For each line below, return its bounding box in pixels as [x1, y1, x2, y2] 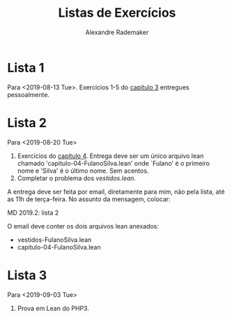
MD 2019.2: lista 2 [7, 208, 59, 217]
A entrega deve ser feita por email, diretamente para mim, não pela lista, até [7, 187, 225, 196]
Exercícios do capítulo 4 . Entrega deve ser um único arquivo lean [17, 152, 204, 160]
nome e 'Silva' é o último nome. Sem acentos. [17, 166, 149, 175]
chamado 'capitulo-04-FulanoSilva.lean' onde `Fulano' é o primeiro [17, 159, 210, 167]
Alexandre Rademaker [85, 28, 149, 36]
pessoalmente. [7, 90, 50, 99]
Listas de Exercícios [58, 5, 176, 21]
